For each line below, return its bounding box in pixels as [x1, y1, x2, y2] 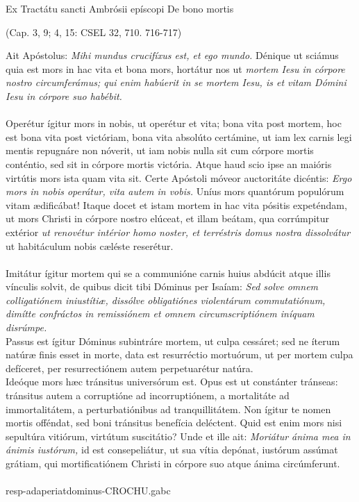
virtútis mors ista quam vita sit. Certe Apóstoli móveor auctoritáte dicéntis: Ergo [6, 170, 352, 185]
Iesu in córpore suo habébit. [6, 88, 122, 103]
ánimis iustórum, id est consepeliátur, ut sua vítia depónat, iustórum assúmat [6, 442, 338, 457]
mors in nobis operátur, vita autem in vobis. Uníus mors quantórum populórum [6, 184, 344, 199]
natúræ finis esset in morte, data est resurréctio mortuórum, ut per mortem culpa [6, 347, 353, 362]
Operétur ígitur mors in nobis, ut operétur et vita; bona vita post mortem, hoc [6, 116, 342, 131]
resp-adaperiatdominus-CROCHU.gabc [6, 483, 171, 498]
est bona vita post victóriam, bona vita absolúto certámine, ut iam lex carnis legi [6, 129, 352, 144]
